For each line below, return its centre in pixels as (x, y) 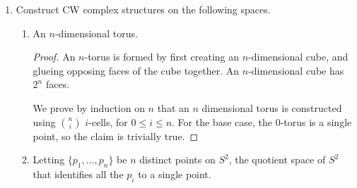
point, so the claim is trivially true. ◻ (116, 136)
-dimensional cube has (296, 70)
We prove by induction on (89, 107)
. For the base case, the (222, 121)
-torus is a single (316, 121)
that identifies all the (78, 174)
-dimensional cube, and (298, 57)
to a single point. (175, 174)
